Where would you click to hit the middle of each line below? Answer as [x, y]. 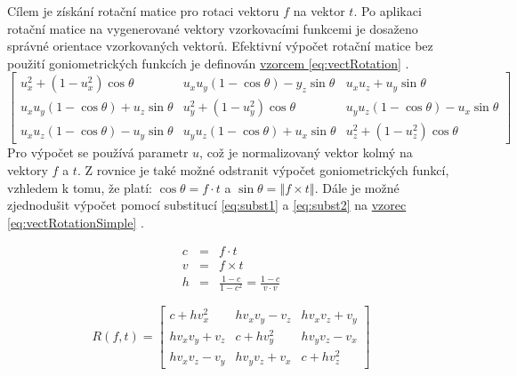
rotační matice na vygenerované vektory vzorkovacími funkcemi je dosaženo [213, 28]
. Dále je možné [357, 187]
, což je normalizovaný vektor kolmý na [306, 152]
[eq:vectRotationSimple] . [76, 222]
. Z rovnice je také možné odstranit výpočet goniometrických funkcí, [263, 170]
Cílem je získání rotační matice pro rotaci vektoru [143, 11]
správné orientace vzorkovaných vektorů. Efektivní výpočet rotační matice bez [220, 46]
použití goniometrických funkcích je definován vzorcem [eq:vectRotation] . [208, 63]
